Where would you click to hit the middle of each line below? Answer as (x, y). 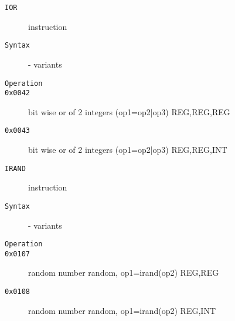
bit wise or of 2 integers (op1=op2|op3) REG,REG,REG (129, 111)
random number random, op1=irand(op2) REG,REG (124, 272)
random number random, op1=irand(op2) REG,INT (122, 310)
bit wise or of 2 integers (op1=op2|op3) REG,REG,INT (128, 150)
